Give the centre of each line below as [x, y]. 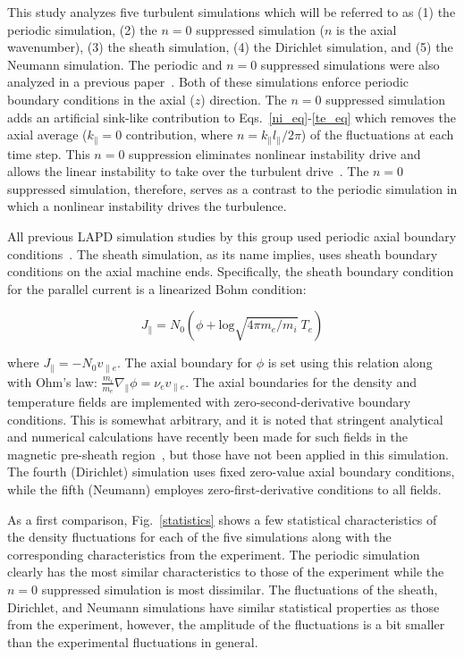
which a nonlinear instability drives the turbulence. [147, 206]
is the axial [367, 29]
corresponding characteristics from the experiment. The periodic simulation [214, 554]
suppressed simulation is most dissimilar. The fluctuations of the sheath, [240, 589]
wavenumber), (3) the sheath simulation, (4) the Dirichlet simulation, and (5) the [230, 47]
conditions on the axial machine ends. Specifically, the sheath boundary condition [231, 271]
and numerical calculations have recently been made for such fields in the [207, 437]
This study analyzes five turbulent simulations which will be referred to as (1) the [232, 12]
